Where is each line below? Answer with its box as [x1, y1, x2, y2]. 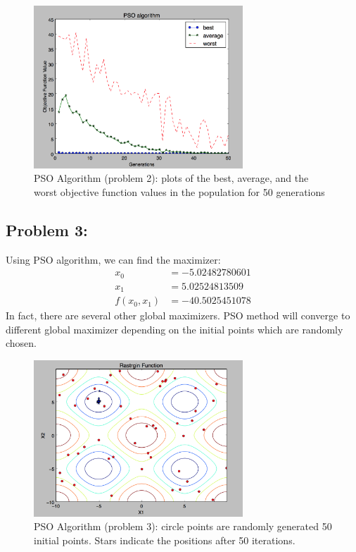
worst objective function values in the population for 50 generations [34, 184, 325, 199]
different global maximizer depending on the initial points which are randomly [6, 321, 343, 336]
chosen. [6, 336, 37, 350]
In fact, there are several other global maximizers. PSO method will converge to [6, 308, 350, 323]
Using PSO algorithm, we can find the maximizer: [6, 252, 221, 266]
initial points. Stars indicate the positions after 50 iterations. [34, 532, 295, 547]
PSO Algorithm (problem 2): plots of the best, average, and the [34, 171, 309, 185]
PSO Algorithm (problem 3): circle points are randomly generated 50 [34, 519, 332, 534]
